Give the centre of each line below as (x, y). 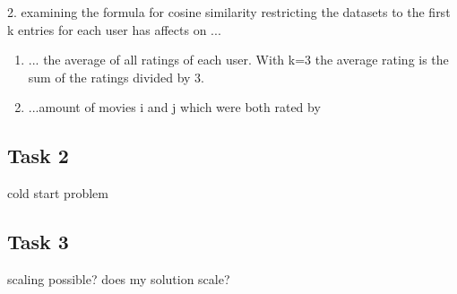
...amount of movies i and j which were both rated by (174, 107)
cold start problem (58, 193)
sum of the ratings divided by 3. (116, 77)
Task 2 (38, 156)
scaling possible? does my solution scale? (119, 278)
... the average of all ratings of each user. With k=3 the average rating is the (238, 60)
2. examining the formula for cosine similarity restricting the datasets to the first (229, 12)
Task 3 (38, 242)
